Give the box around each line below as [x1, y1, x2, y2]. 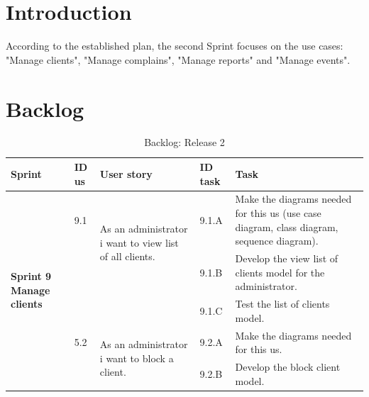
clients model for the [235, 264, 325, 279]
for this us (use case [235, 206, 321, 220]
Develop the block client [235, 359, 341, 374]
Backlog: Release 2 [144, 135, 225, 150]
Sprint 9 [11, 268, 52, 283]
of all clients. [99, 249, 155, 264]
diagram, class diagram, [235, 219, 338, 234]
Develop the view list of [235, 251, 338, 266]
